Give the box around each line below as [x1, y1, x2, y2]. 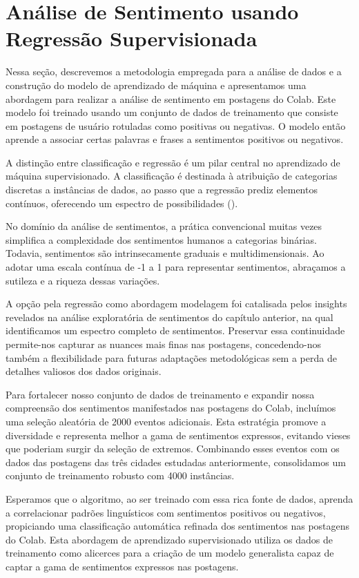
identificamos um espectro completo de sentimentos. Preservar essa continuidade [6, 323, 345, 338]
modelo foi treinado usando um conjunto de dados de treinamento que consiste [6, 105, 338, 119]
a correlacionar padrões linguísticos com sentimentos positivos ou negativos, [6, 505, 326, 519]
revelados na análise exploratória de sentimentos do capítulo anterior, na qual [6, 309, 333, 324]
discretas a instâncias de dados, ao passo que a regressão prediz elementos [6, 182, 318, 197]
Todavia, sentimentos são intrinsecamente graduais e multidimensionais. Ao [6, 246, 324, 260]
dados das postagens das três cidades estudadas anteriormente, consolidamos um [6, 454, 346, 469]
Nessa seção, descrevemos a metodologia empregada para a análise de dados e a [6, 64, 342, 79]
